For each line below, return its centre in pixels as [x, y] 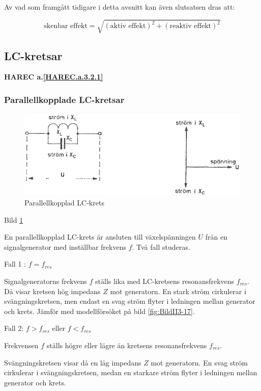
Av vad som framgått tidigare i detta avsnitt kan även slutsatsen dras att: [120, 7]
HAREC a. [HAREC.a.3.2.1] [54, 77]
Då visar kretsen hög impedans [52, 291]
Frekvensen [21, 345]
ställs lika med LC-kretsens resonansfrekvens [165, 281]
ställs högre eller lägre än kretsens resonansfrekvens [127, 345]
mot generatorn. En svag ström [199, 362]
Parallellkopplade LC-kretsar [64, 99]
